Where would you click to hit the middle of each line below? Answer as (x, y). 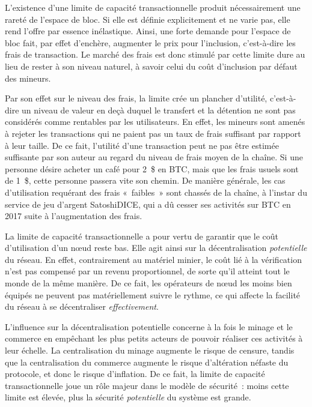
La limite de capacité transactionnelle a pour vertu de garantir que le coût (142, 236)
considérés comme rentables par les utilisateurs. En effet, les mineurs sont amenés (155, 122)
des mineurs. (28, 78)
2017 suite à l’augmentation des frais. (74, 216)
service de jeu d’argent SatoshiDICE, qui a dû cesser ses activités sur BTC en (148, 204)
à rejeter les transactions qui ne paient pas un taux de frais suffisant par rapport (153, 133)
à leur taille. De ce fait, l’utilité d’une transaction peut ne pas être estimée (142, 145)
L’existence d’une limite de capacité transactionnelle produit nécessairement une (153, 7)
